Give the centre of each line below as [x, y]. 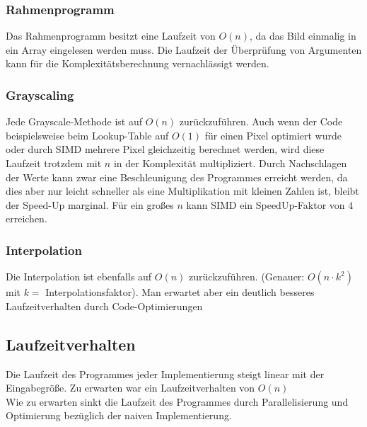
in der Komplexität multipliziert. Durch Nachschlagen [230, 163]
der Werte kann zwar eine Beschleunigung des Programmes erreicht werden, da [177, 177]
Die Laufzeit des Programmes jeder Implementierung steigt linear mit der [165, 374]
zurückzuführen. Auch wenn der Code [261, 121]
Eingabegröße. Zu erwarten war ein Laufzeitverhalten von [130, 388]
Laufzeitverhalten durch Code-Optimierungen [104, 306]
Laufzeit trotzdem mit [54, 163]
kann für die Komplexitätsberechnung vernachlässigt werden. [138, 63]
